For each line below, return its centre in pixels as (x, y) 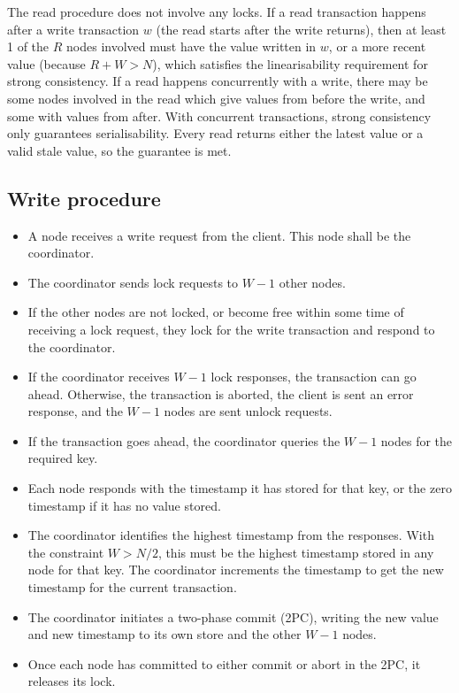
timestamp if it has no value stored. (124, 505)
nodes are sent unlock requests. (248, 411)
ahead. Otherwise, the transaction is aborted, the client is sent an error (221, 393)
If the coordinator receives (99, 377)
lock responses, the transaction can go (314, 377)
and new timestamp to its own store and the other (164, 634)
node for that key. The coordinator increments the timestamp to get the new (236, 570)
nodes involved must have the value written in (191, 46)
